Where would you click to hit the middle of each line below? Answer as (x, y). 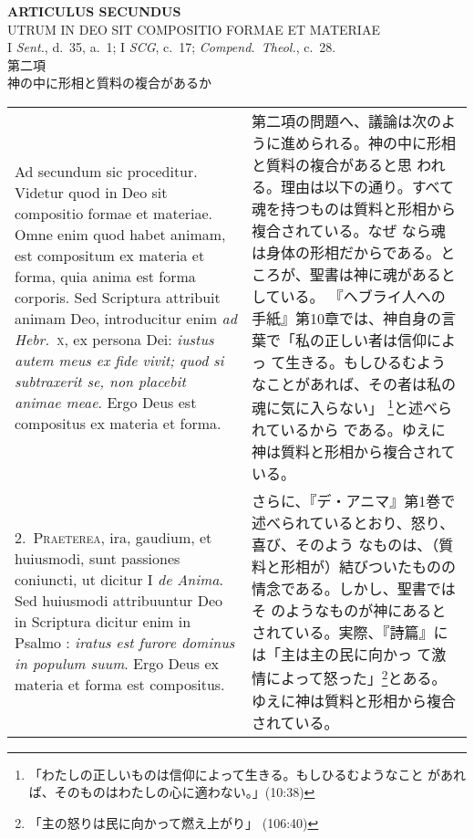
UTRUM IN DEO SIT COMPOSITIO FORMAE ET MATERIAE (194, 29)
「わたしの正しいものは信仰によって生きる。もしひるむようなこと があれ (247, 774)
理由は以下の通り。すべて (367, 186)
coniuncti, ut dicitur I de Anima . (119, 580)
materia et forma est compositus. (120, 685)
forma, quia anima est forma (105, 276)
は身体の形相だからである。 (346, 252)
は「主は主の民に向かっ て (341, 655)
